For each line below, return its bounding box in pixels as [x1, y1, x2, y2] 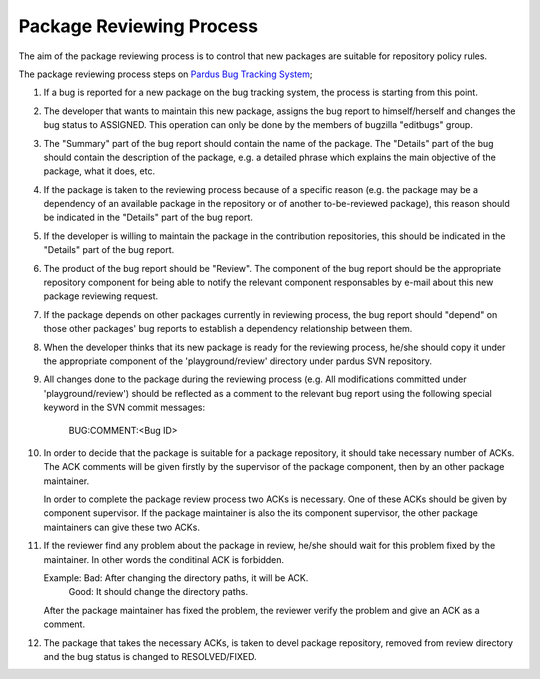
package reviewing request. [43, 290, 159, 302]
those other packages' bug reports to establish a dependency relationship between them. [43, 323, 413, 335]
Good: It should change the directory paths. [68, 586, 249, 598]
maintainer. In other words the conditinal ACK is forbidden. [43, 553, 285, 565]
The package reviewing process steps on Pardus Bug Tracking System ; [18, 68, 313, 80]
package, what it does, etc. [43, 165, 155, 177]
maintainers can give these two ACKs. [43, 521, 200, 533]
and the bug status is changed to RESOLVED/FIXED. [43, 651, 257, 662]
